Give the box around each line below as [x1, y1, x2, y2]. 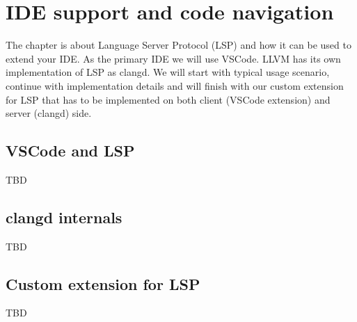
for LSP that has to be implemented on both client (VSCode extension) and [6, 92, 331, 106]
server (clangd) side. [6, 106, 92, 120]
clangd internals [6, 206, 122, 227]
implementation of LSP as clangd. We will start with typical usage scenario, [6, 65, 330, 79]
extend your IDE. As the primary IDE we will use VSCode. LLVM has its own [6, 51, 341, 65]
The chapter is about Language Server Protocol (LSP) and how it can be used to [6, 38, 351, 52]
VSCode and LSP [6, 140, 135, 161]
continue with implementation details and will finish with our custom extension [6, 78, 344, 92]
